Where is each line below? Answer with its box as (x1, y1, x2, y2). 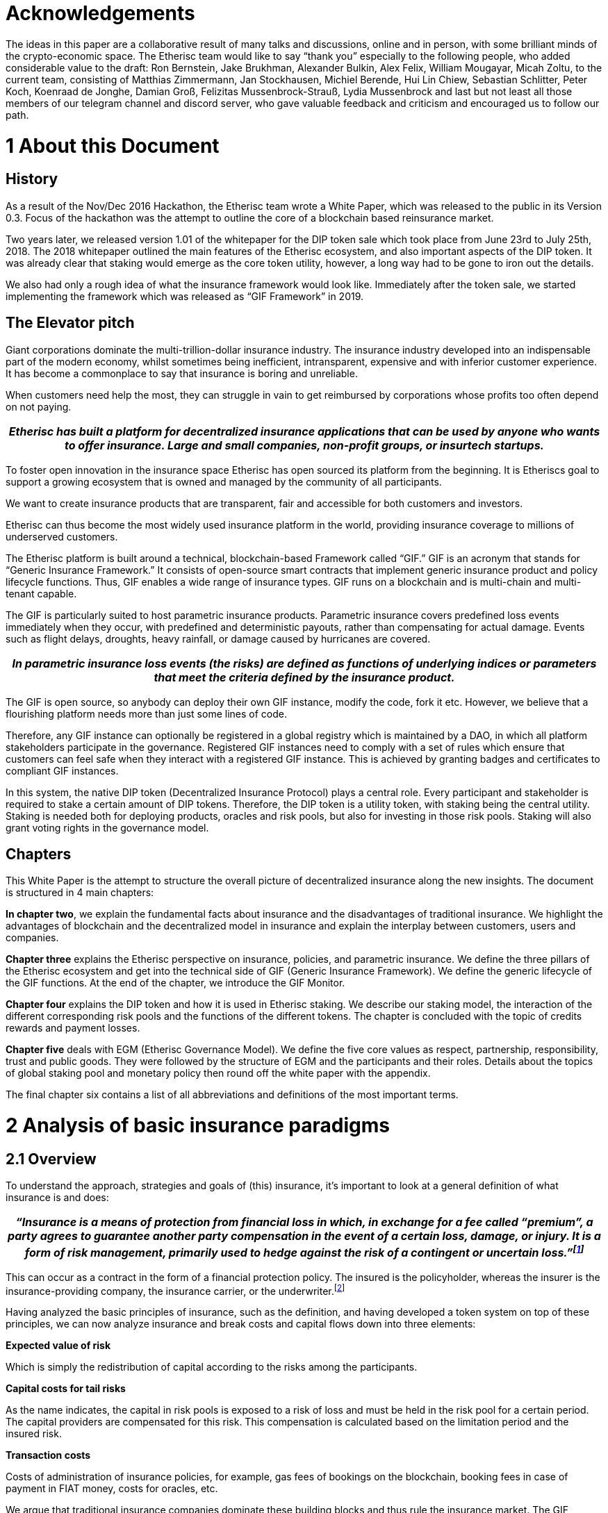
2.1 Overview (6, 1150, 97, 1168)
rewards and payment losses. (6, 1022, 140, 1034)
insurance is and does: (6, 1191, 109, 1204)
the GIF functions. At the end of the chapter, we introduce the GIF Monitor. (6, 977, 345, 989)
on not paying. (6, 400, 72, 413)
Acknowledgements (6, 1, 195, 25)
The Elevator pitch (6, 314, 135, 332)
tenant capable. (6, 587, 77, 600)
